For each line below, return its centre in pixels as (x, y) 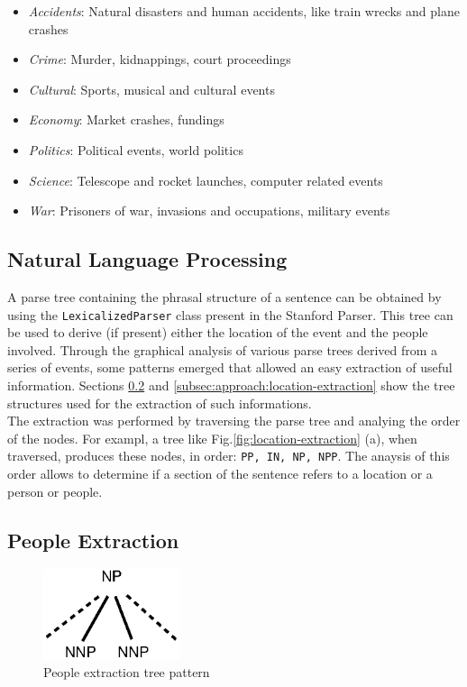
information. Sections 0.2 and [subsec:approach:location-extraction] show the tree (231, 385)
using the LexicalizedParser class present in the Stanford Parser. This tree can (230, 314)
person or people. (55, 491)
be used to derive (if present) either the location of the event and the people (218, 332)
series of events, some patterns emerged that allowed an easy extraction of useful (230, 367)
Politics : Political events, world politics (136, 149)
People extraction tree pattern (127, 672)
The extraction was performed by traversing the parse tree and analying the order (234, 421)
